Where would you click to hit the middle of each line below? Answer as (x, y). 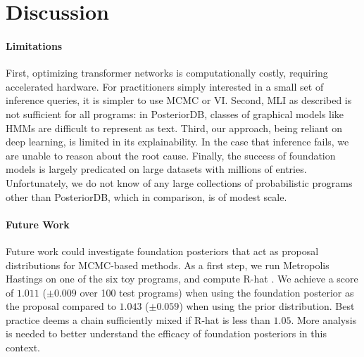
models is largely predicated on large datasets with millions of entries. (156, 169)
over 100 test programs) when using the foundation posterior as (217, 292)
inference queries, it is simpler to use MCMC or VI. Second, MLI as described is (179, 100)
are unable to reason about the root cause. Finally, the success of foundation (171, 155)
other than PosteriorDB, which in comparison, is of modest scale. (146, 196)
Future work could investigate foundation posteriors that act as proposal (162, 251)
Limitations (34, 45)
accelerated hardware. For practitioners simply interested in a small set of (165, 86)
